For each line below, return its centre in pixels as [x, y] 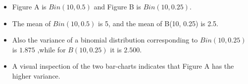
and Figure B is [117, 6]
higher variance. [36, 75]
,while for [51, 49]
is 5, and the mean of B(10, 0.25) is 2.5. [158, 23]
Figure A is [29, 6]
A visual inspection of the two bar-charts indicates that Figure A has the [123, 66]
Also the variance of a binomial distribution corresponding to [105, 40]
